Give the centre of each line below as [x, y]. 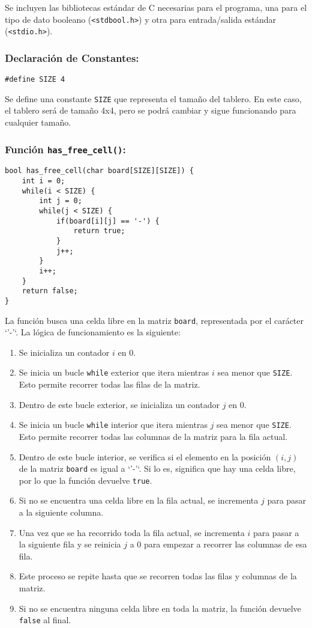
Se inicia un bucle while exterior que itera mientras [114, 372]
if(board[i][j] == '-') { [108, 221]
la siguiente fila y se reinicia [70, 544]
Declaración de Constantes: [72, 57]
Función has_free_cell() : [65, 149]
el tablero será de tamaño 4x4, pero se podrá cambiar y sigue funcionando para [151, 110]
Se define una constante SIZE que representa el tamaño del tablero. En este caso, [153, 98]
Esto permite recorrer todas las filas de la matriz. [109, 384]
